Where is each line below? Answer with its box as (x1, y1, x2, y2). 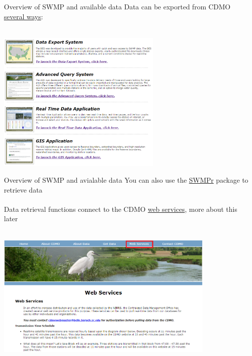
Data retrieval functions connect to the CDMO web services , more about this (4, 203, 237, 214)
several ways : (4, 11, 43, 21)
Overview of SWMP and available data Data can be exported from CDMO (4, 1, 231, 11)
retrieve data (4, 184, 42, 195)
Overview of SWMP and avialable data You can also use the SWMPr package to (4, 174, 249, 185)
